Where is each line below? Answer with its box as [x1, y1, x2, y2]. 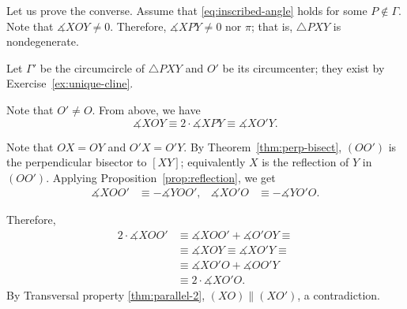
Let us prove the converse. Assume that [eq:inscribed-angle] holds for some [6, 2, 367, 18]
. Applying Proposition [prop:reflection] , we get [46, 169, 276, 185]
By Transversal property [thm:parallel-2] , [6, 287, 205, 303]
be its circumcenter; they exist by [222, 59, 385, 76]
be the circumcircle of [40, 59, 145, 76]
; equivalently [180, 154, 246, 170]
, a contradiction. [297, 287, 380, 303]
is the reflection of [262, 154, 349, 170]
